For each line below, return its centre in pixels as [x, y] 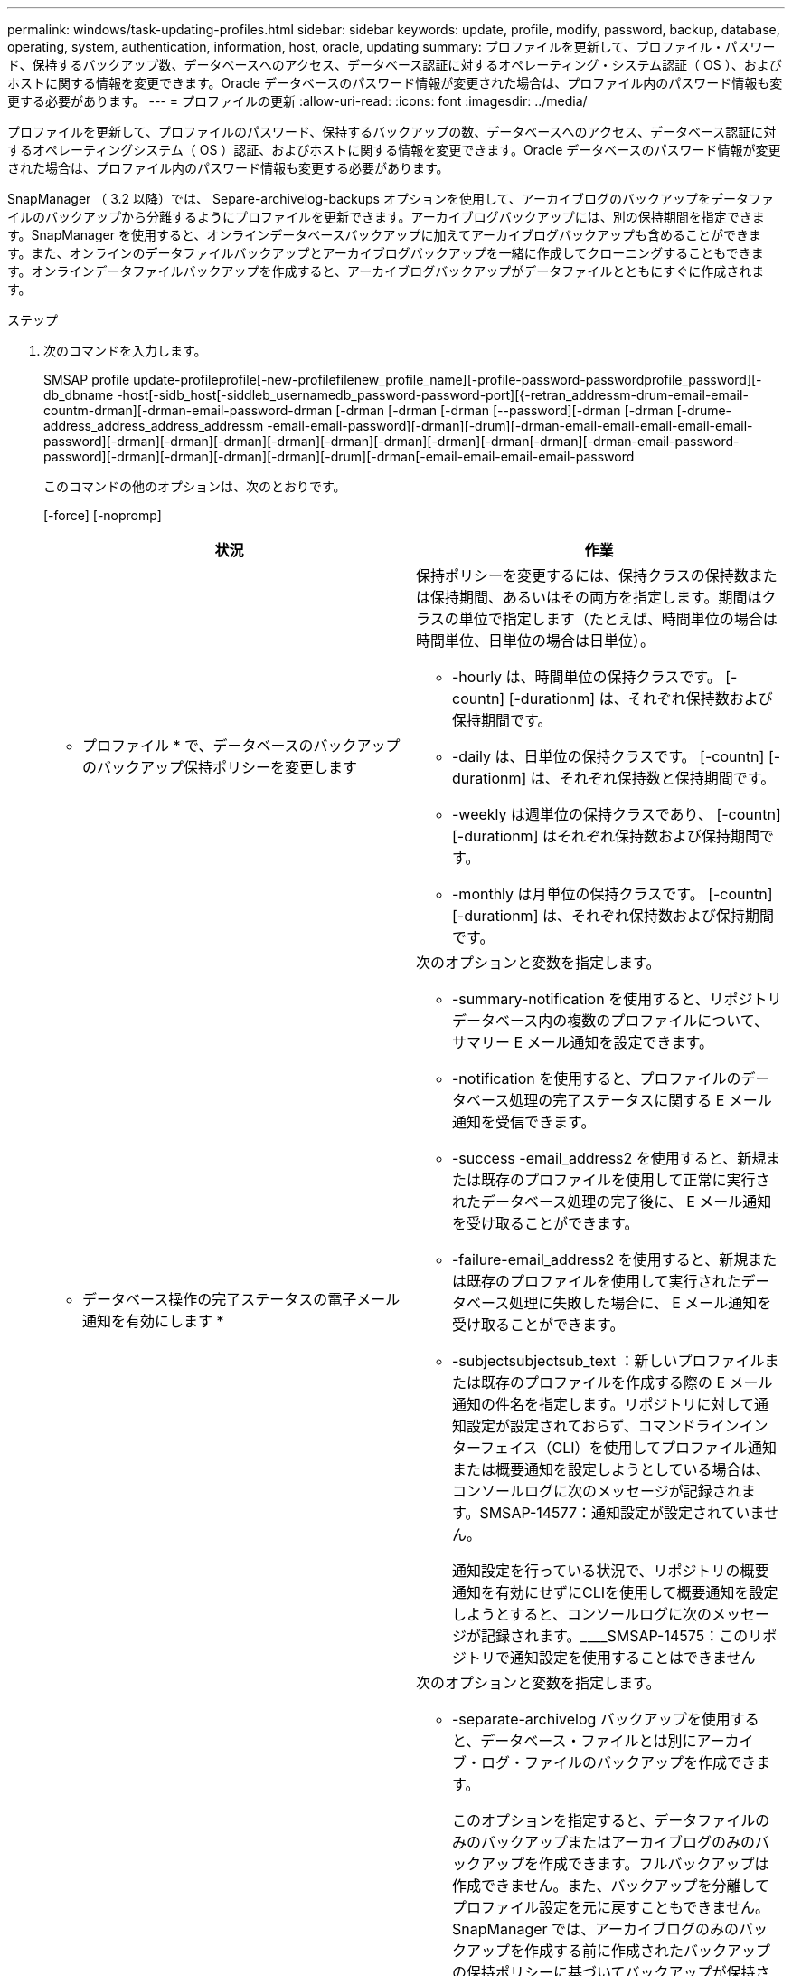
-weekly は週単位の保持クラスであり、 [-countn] [617, 814]
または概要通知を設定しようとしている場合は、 [611, 1469]
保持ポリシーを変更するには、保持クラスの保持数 [582, 575]
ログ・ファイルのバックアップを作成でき [619, 1762]
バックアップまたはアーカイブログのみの [618, 1842]
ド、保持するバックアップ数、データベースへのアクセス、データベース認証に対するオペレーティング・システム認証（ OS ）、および [395, 65]
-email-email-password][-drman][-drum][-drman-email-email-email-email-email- [510, 426]
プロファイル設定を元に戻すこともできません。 [611, 1907]
